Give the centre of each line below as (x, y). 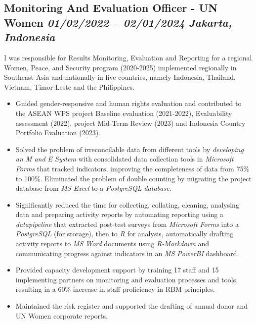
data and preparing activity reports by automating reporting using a (119, 214)
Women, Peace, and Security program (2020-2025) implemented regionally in (120, 67)
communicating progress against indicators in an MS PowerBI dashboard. (127, 253)
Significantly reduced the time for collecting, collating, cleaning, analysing (127, 204)
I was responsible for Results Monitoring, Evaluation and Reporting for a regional (128, 57)
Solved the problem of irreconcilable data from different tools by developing (129, 149)
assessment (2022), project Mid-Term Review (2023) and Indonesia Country (130, 123)
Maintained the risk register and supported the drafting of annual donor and (131, 306)
